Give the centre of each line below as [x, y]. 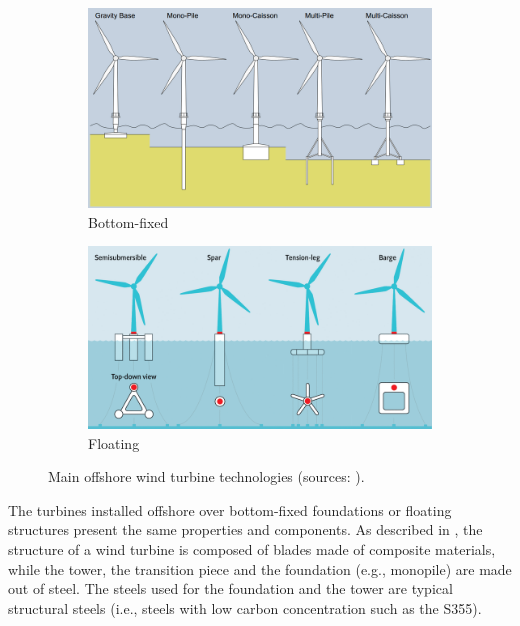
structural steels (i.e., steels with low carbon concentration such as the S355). [245, 607]
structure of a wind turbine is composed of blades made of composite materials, [252, 549]
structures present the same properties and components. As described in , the [245, 529]
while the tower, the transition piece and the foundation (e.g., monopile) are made [260, 568]
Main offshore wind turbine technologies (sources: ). [206, 476]
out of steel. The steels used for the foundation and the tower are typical [230, 588]
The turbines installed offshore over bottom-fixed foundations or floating [230, 509]
